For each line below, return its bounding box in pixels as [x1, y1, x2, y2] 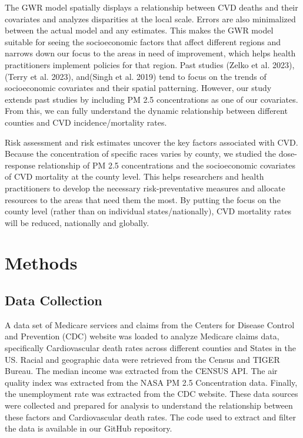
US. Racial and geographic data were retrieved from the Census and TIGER [5, 353, 280, 365]
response [5, 159, 35, 171]
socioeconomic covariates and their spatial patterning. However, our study [5, 82, 272, 94]
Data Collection [5, 291, 102, 309]
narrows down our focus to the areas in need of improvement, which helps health [5, 47, 296, 59]
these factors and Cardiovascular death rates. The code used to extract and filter [5, 410, 296, 423]
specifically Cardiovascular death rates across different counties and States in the [5, 342, 296, 354]
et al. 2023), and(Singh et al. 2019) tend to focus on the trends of [30, 70, 267, 82]
